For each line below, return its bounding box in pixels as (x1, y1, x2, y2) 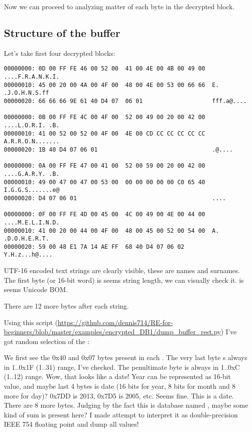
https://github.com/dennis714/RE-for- (58, 317, 173, 327)
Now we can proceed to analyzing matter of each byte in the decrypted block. (4, 1, 235, 11)
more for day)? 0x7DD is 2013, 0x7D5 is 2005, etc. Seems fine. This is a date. (4, 390, 234, 400)
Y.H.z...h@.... (4, 251, 53, 259)
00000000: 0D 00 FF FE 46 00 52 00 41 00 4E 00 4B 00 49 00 (4, 65, 205, 72)
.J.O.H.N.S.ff (4, 89, 49, 97)
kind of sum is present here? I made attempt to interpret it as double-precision (4, 409, 238, 419)
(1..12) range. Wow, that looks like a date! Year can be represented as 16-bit (4, 371, 231, 381)
